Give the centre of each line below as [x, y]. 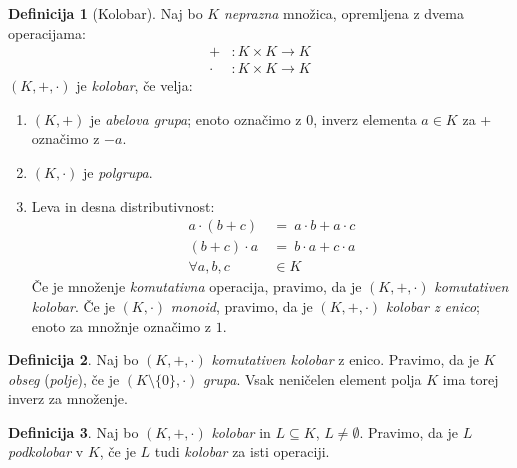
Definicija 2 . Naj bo [73, 359]
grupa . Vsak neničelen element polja [312, 378]
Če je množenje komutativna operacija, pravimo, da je [196, 286]
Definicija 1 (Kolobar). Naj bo [105, 13]
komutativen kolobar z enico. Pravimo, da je [345, 359]
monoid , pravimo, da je [241, 305]
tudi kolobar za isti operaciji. [242, 451]
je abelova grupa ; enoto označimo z [195, 118]
